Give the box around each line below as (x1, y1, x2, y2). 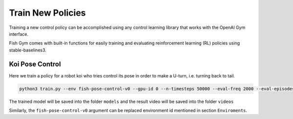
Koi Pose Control (9, 60, 61, 68)
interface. (9, 31, 29, 37)
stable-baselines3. (9, 47, 46, 53)
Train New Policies (9, 7, 86, 18)
